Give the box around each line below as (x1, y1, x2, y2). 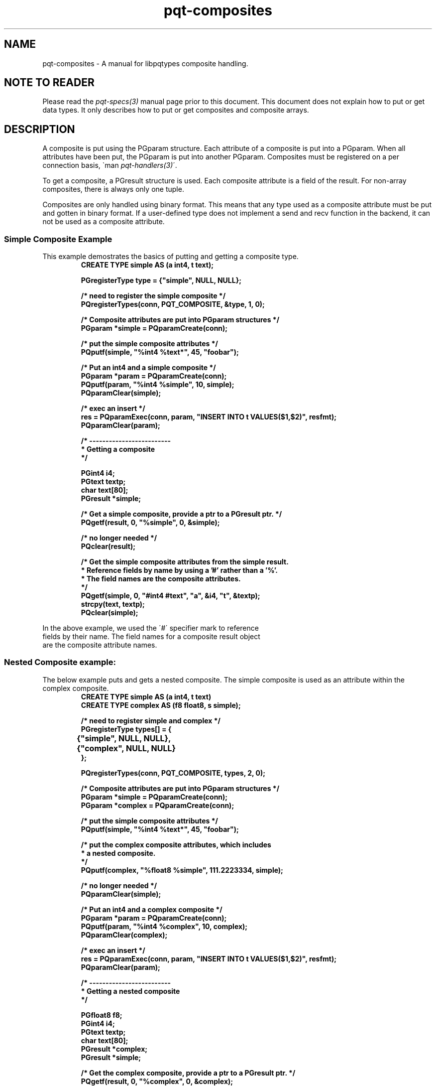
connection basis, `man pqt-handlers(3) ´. (42, 161, 177, 170)
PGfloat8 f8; (81, 1010, 122, 1019)
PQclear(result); (81, 542, 136, 551)
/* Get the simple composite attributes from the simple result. (81, 557, 289, 566)
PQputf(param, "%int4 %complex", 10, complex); (81, 922, 248, 931)
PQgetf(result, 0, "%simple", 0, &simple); (81, 518, 220, 527)
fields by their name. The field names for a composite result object (42, 632, 260, 641)
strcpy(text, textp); (81, 600, 145, 609)
